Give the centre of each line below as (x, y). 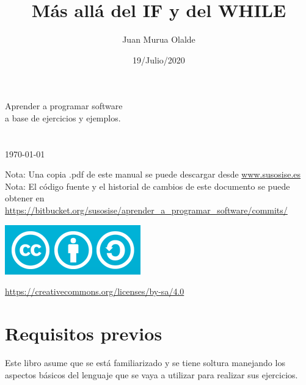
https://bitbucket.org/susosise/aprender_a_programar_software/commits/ (146, 210)
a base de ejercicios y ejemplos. (63, 117)
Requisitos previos (84, 333)
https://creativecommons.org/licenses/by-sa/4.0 (95, 291)
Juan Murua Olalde (159, 39)
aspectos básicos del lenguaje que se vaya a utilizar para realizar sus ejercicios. (151, 374)
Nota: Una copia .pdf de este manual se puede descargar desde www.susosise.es (153, 174)
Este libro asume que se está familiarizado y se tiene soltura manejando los (145, 362)
